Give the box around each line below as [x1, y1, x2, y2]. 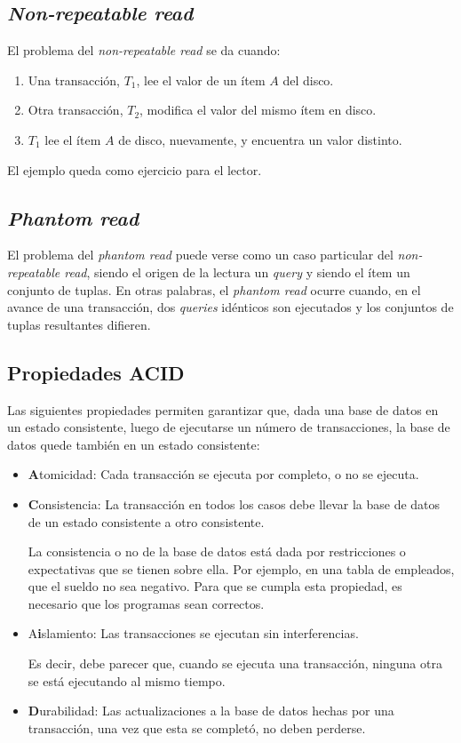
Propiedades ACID [7, 358, 185, 386]
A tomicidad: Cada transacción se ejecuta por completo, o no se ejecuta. [28, 465, 419, 483]
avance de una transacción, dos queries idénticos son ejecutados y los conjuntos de [7, 298, 454, 316]
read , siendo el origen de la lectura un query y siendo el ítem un [64, 262, 410, 281]
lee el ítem [44, 130, 101, 148]
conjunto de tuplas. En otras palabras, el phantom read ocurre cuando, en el [7, 280, 421, 299]
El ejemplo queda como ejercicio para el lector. [7, 160, 262, 179]
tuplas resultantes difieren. [7, 315, 151, 333]
